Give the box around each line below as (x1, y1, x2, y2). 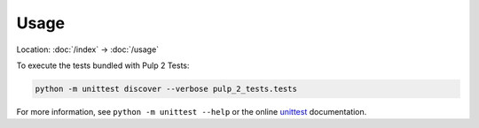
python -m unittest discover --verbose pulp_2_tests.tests (35, 84, 297, 94)
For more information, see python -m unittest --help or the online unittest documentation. (16, 106, 367, 117)
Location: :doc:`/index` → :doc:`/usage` (16, 44, 160, 55)
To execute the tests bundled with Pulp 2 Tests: (16, 60, 190, 71)
